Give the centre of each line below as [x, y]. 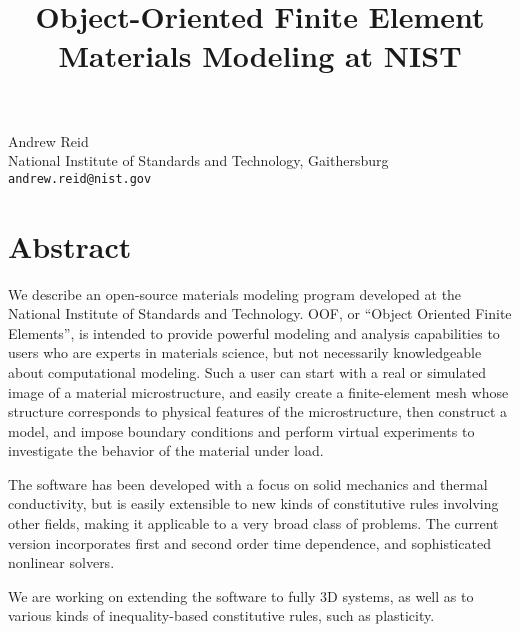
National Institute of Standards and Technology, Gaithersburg [198, 160]
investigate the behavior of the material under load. [166, 450]
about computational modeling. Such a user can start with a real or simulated [247, 371]
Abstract [70, 245]
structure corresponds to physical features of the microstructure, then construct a [258, 411]
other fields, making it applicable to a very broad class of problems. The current [253, 523]
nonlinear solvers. [61, 562]
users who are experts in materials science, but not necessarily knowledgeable [245, 352]
